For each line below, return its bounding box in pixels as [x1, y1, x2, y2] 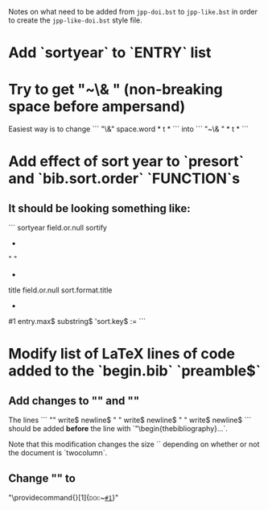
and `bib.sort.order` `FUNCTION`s [8, 169, 240, 188]
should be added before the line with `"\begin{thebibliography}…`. [8, 424, 228, 433]
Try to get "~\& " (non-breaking [8, 81, 223, 99]
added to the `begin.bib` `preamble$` [8, 362, 262, 380]
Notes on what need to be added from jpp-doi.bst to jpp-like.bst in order [8, 7, 258, 16]
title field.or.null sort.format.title [8, 285, 113, 295]
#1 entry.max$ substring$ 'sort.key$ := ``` [8, 317, 146, 326]
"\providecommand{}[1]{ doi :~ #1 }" [8, 492, 119, 502]
